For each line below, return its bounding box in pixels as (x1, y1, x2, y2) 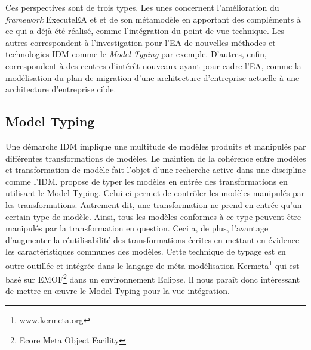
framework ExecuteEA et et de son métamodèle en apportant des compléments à (5, 13, 301, 25)
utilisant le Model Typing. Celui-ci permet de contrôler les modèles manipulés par (5, 187, 305, 199)
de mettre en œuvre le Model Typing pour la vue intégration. (5, 284, 230, 297)
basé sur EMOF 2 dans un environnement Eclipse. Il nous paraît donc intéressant (5, 271, 300, 285)
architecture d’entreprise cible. (5, 83, 116, 95)
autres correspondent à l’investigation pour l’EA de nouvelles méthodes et (5, 36, 276, 48)
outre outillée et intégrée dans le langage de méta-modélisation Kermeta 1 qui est (5, 257, 300, 271)
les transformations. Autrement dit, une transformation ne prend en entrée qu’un (5, 198, 302, 210)
